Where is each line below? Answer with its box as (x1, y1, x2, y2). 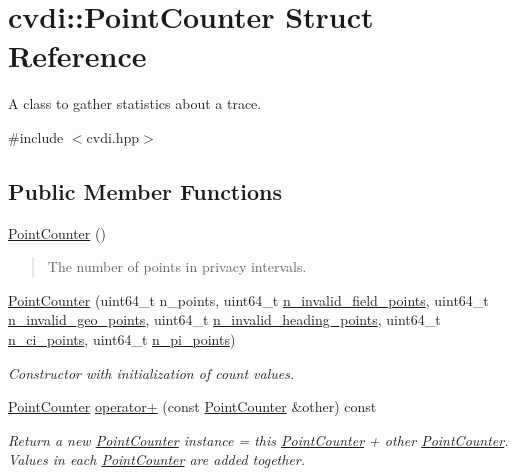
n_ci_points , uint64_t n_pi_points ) (8, 329, 236, 350)
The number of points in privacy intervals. (47, 256, 307, 277)
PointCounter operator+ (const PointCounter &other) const (8, 396, 377, 417)
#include (8, 126, 64, 147)
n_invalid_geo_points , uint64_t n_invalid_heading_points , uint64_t (8, 309, 441, 330)
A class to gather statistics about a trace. (8, 93, 262, 114)
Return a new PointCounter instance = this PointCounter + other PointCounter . (8, 429, 509, 450)
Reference (8, 35, 147, 76)
